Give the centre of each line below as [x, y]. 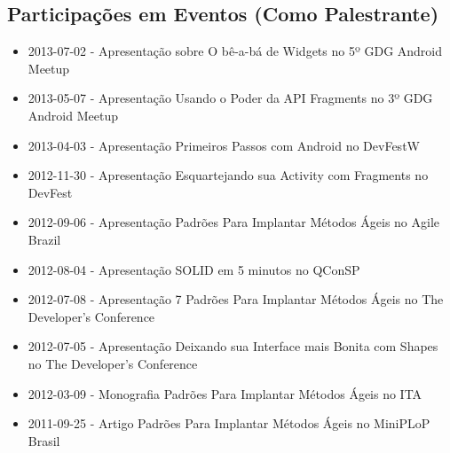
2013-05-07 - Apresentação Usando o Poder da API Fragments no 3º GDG [230, 98]
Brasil [44, 440]
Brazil [44, 239]
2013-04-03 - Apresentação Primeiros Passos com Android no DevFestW [224, 145]
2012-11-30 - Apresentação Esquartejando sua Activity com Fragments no [228, 175]
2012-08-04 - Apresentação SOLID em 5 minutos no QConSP [194, 269]
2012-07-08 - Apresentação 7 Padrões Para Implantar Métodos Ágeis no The [236, 299]
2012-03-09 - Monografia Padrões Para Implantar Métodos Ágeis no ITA [225, 393]
